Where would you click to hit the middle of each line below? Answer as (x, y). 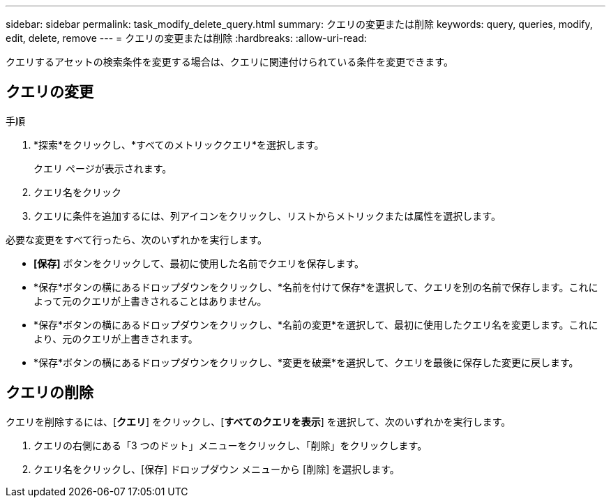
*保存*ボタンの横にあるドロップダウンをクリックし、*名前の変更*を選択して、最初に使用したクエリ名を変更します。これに (316, 324)
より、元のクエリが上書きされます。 (116, 338)
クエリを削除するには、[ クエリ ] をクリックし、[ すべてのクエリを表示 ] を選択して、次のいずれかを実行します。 (258, 421)
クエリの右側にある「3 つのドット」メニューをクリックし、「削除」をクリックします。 (231, 445)
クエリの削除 (50, 393)
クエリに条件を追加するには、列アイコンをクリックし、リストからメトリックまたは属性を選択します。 (267, 216)
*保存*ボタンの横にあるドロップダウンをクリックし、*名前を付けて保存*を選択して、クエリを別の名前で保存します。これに (316, 287)
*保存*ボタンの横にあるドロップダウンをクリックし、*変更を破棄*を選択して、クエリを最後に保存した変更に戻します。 (306, 362)
